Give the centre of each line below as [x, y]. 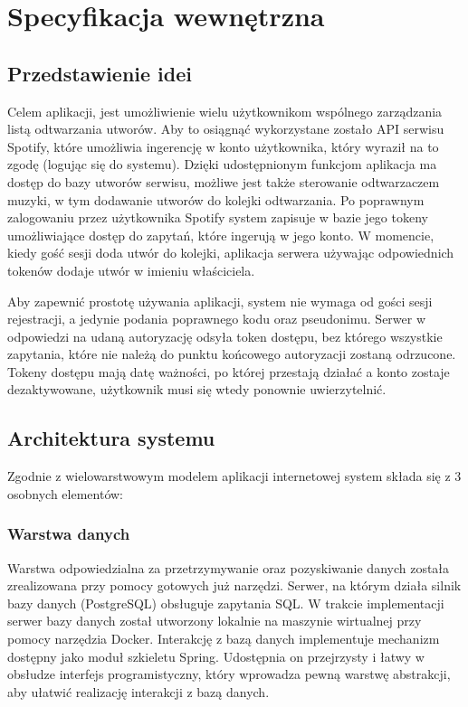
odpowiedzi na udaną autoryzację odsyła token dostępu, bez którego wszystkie [225, 336]
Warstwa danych [69, 534]
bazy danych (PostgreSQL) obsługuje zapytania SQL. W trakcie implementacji [226, 603]
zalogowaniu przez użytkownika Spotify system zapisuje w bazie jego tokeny [218, 217]
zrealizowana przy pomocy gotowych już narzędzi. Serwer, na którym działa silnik [234, 585]
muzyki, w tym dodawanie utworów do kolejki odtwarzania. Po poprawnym [216, 199]
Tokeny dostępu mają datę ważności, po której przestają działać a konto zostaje [229, 371]
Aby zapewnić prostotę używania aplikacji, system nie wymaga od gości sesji [220, 301]
